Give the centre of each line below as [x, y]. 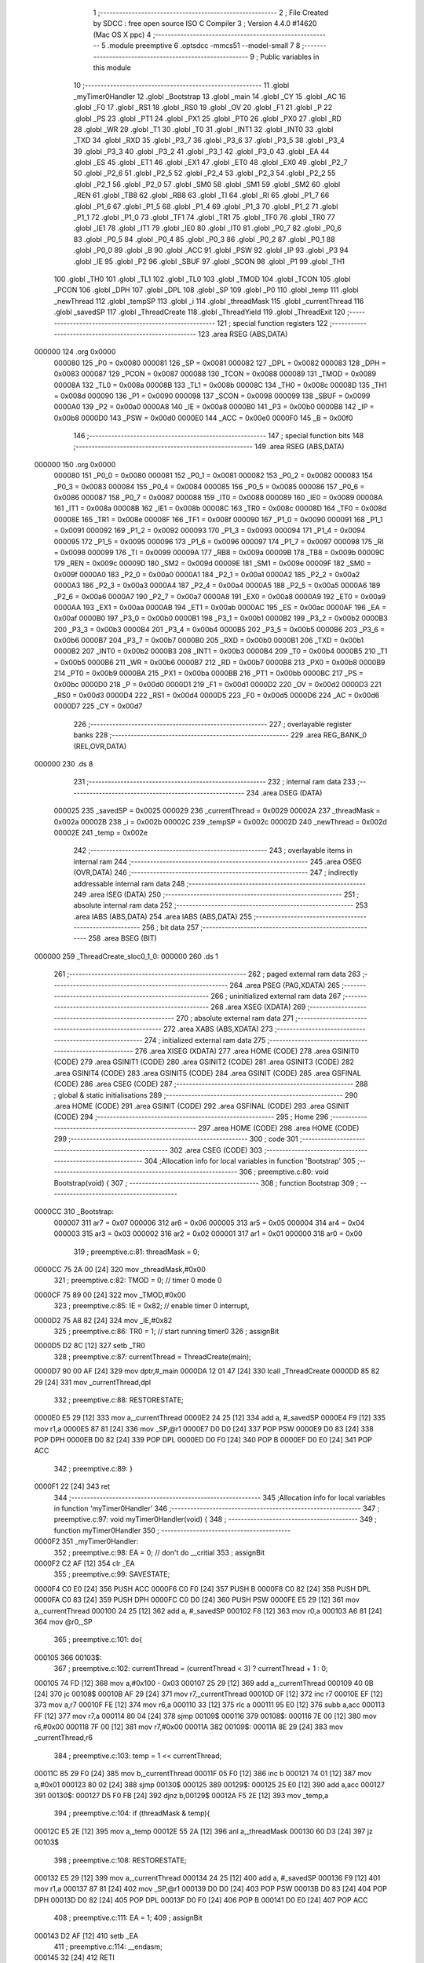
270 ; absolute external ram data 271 [234, 1018]
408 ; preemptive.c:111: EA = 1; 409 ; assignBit [128, 1918]
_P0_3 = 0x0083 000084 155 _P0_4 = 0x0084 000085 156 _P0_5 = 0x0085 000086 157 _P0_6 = [209, 486]
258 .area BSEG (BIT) [122, 938]
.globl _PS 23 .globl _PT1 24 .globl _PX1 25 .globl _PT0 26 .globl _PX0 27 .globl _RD [207, 119]
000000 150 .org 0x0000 [75, 464]
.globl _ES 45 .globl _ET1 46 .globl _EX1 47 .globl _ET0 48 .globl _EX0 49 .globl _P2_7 [210, 163]
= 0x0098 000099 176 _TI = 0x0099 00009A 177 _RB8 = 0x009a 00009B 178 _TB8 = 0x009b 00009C [219, 552]
